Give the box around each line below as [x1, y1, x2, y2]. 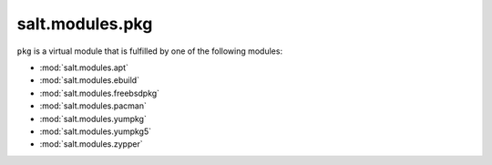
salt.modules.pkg [16, 14, 153, 34]
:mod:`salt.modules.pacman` [39, 100, 148, 111]
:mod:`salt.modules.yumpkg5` [39, 126, 152, 137]
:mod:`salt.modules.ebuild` [39, 75, 140, 86]
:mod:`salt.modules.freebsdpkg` [39, 88, 159, 98]
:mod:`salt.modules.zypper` [39, 139, 143, 150]
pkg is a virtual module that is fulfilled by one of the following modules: [16, 46, 282, 57]
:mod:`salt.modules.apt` [39, 62, 129, 73]
